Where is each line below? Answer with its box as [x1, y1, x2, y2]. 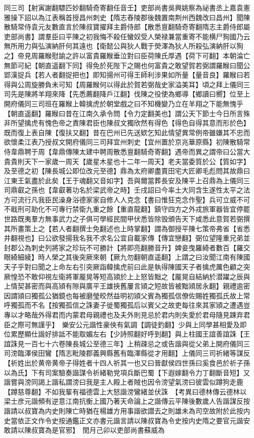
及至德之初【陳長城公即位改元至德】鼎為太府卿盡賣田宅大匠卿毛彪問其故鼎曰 [4, 166, 250, 176]
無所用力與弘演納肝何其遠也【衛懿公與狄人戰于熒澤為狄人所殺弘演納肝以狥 [4, 41, 243, 51]
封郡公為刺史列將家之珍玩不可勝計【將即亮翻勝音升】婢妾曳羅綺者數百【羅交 [4, 242, 250, 252]
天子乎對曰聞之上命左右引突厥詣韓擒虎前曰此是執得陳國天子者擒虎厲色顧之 [4, 262, 243, 272]
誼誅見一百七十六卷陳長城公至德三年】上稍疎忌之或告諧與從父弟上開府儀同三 [4, 338, 250, 348]
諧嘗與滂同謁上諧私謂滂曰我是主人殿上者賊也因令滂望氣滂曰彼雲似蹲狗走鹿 [4, 377, 243, 387]
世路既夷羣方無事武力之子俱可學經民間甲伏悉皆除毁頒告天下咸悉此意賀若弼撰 [4, 214, 250, 224]
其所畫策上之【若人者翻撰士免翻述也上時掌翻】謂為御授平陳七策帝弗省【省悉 [4, 223, 250, 233]
